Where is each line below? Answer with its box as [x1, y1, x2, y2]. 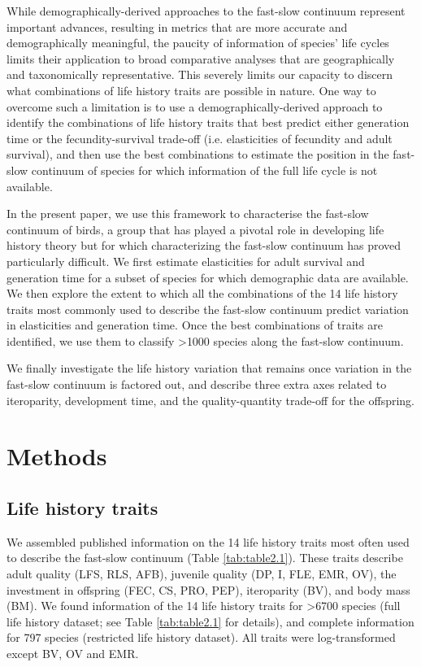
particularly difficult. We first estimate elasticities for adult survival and [7, 252, 365, 269]
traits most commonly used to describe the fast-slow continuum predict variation [7, 300, 409, 317]
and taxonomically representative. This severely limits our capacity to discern [7, 66, 393, 83]
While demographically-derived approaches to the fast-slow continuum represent [7, 2, 406, 19]
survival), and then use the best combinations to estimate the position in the [7, 146, 389, 163]
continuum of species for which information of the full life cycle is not [31, 161, 378, 178]
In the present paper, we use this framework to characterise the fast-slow [7, 205, 369, 222]
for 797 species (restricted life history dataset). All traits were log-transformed [7, 629, 396, 646]
